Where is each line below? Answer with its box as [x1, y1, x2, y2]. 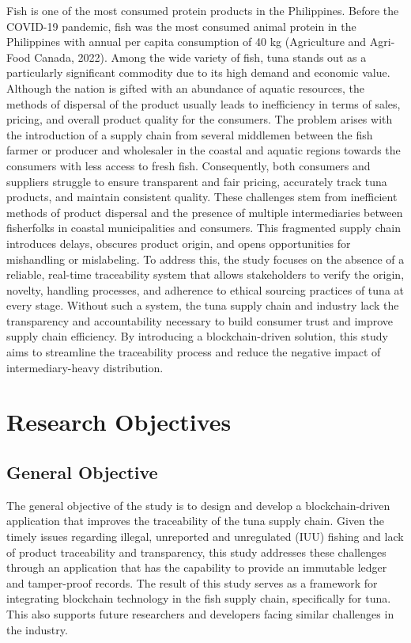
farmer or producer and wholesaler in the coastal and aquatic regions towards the [6, 142, 401, 158]
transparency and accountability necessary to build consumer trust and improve [6, 312, 394, 329]
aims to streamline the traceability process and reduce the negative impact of [6, 344, 381, 360]
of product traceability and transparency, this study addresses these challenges [6, 543, 386, 560]
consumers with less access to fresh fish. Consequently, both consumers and [6, 157, 371, 173]
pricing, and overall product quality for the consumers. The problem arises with [6, 111, 393, 127]
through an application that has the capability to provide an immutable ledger [6, 559, 387, 576]
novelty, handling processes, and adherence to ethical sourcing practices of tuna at [6, 281, 404, 298]
